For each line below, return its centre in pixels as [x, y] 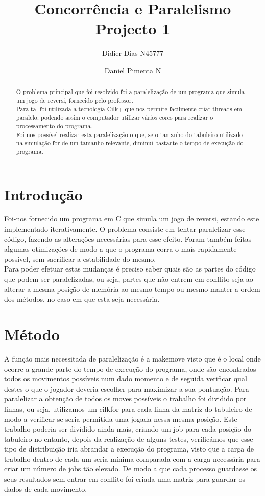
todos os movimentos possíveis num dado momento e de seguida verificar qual [126, 379]
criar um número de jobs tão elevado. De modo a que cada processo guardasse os [131, 469]
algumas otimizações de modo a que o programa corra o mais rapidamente [121, 249]
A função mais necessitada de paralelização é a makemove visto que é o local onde [132, 358]
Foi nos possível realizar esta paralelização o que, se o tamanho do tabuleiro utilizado [129, 134]
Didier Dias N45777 [133, 53]
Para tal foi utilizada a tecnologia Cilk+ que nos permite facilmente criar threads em [129, 109]
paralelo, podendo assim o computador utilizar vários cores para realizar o [115, 117]
